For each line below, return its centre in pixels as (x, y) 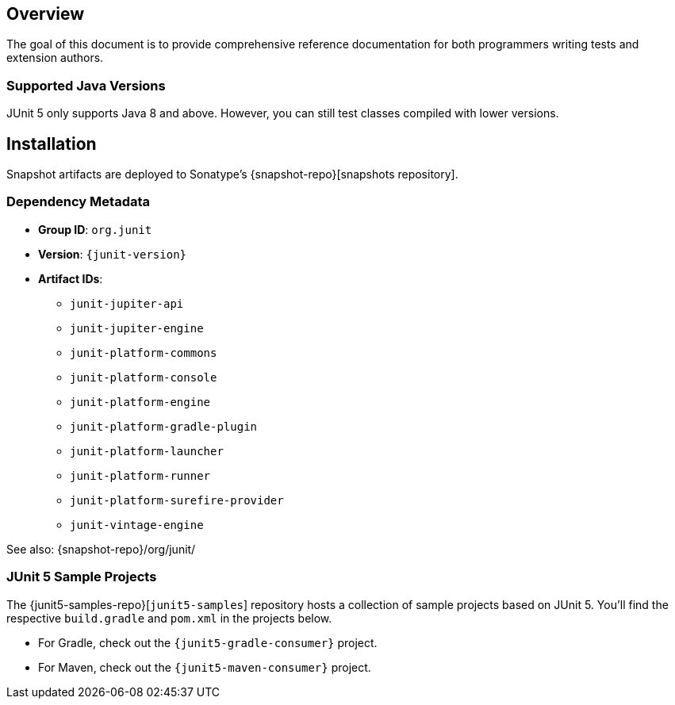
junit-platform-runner (140, 475)
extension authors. (55, 58)
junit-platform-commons (144, 352)
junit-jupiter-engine (137, 328)
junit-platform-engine (140, 402)
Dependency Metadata (79, 202)
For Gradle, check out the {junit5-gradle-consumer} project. (208, 642)
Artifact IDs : (71, 278)
